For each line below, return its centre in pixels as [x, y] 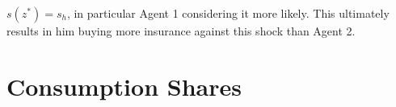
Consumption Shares [124, 86]
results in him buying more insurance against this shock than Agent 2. [181, 31]
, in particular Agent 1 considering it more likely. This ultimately [228, 13]
